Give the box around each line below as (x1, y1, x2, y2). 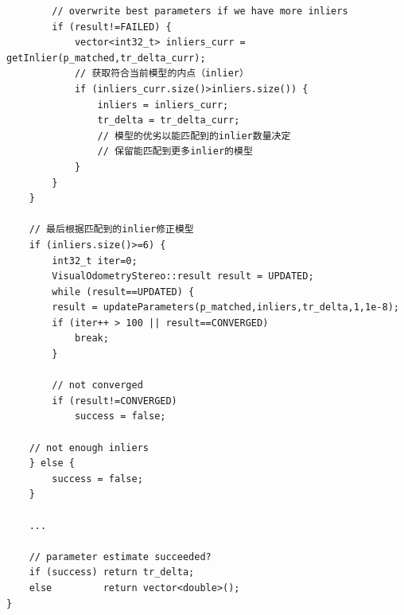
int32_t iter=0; (52, 255, 138, 267)
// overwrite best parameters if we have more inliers (52, 6, 348, 17)
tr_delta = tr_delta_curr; (97, 115, 240, 127)
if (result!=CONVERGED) (52, 395, 177, 407)
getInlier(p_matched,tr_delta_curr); (6, 52, 206, 64)
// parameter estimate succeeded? (29, 551, 212, 562)
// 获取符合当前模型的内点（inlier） (74, 68, 249, 80)
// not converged (52, 380, 143, 391)
